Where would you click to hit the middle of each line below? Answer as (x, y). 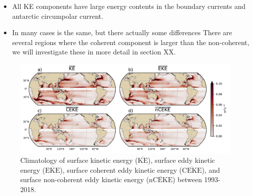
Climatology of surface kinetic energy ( (79, 160)
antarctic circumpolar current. (58, 16)
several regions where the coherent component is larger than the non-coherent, (131, 42)
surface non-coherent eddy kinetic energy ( (85, 179)
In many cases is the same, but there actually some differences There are (122, 32)
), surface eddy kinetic (182, 160)
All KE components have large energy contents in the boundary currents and (129, 6)
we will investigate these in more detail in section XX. (94, 52)
